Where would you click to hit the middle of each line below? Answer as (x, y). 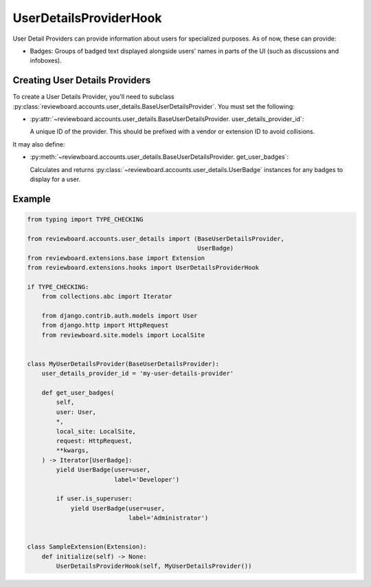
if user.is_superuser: (94, 499)
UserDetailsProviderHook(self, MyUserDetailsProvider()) (154, 566)
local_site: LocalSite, (96, 431)
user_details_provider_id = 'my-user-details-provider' (138, 374)
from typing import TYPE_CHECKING (85, 219)
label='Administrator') (168, 518)
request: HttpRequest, (94, 441)
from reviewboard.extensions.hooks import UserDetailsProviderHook (143, 267)
